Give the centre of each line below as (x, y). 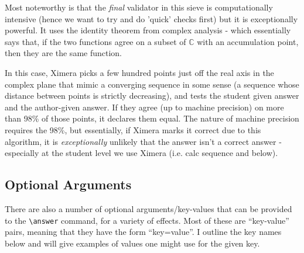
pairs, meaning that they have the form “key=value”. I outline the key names (143, 232)
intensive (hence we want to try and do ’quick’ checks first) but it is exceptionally (151, 18)
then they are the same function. (64, 53)
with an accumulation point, (248, 41)
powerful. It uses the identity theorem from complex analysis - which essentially (148, 30)
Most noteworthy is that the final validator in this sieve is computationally (139, 7)
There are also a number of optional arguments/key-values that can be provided (148, 208)
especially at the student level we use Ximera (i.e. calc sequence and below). (141, 153)
